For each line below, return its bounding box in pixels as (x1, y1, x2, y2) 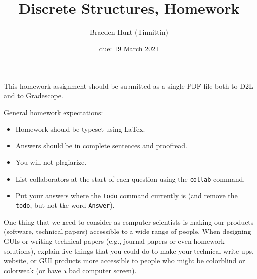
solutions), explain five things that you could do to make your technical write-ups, (4, 245, 254, 256)
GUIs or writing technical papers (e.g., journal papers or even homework (4, 236, 225, 246)
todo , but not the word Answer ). (15, 200, 115, 210)
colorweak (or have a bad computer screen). (4, 265, 137, 275)
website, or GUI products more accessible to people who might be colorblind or (4, 255, 245, 266)
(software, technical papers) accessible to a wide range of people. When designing (4, 226, 251, 236)
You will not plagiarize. (15, 157, 87, 167)
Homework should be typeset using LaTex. (15, 124, 145, 134)
